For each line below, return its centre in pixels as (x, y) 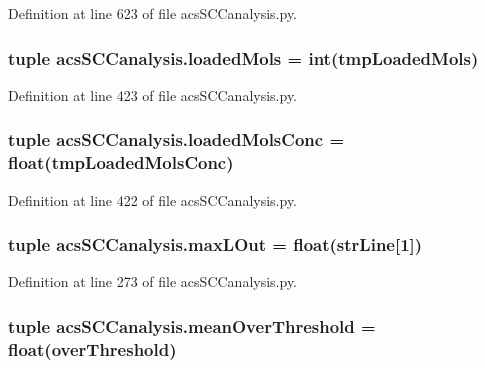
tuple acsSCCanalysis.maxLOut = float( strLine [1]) (215, 244)
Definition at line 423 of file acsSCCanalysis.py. (153, 94)
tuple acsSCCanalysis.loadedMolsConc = (176, 139)
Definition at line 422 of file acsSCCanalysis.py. (153, 199)
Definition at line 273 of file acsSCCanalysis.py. (153, 281)
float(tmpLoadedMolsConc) (121, 162)
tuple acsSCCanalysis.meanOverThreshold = (192, 325)
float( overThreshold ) (92, 348)
